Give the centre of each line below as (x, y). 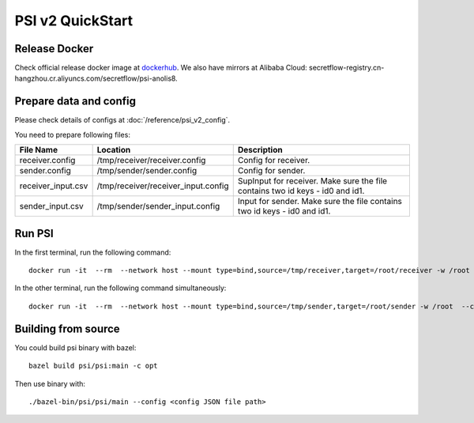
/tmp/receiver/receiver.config (151, 161)
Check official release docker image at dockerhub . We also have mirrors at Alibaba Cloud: (161, 68)
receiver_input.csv (54, 186)
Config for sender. (271, 171)
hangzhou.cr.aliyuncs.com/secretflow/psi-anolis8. (96, 78)
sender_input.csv (51, 206)
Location (114, 150)
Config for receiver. (274, 161)
